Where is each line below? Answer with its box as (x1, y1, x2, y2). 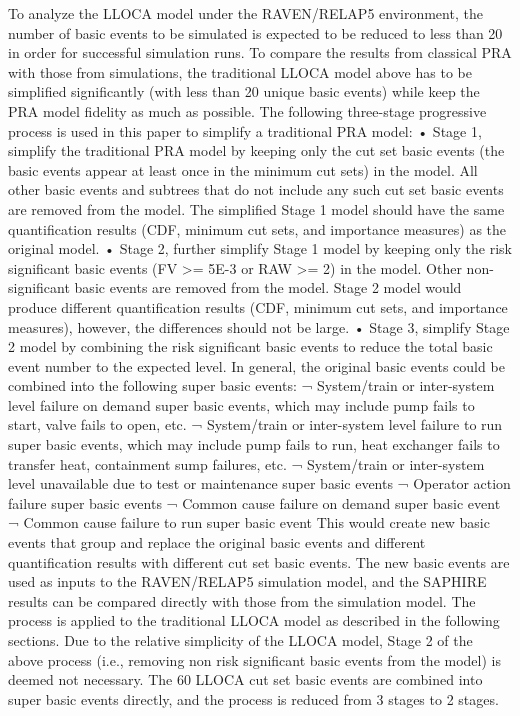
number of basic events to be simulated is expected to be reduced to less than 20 (8, 22, 503, 43)
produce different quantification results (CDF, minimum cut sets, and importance (8, 296, 508, 317)
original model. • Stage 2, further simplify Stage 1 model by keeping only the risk (8, 238, 512, 259)
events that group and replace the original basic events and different (8, 532, 426, 553)
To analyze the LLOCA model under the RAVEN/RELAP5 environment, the (8, 3, 483, 23)
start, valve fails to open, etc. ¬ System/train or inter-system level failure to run (8, 414, 503, 435)
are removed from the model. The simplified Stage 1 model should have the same (8, 198, 505, 219)
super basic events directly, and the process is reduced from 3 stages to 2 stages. (8, 688, 499, 709)
